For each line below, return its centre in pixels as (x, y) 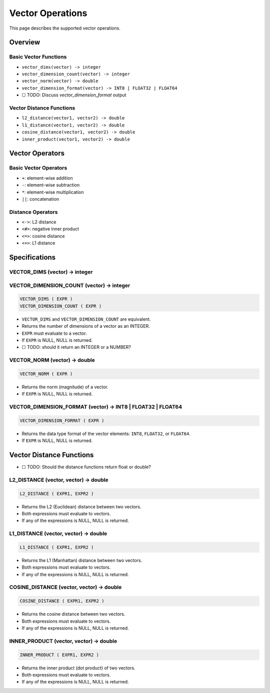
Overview (25, 42)
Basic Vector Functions (38, 57)
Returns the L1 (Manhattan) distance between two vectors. (82, 560)
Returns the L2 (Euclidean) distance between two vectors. (81, 506)
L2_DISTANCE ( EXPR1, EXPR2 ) (57, 494)
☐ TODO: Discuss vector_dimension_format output (74, 95)
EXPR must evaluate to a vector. (54, 333)
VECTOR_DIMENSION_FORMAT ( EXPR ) (62, 421)
